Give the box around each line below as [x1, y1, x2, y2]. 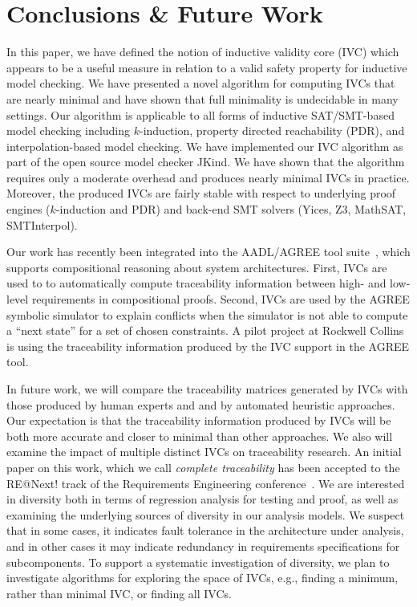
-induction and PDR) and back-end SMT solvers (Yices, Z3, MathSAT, [55, 201, 407, 218]
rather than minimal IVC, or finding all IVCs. [6, 585, 232, 601]
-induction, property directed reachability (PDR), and [139, 122, 405, 139]
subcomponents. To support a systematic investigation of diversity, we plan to [6, 553, 390, 570]
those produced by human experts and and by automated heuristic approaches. [6, 396, 395, 413]
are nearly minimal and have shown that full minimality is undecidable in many [6, 90, 399, 107]
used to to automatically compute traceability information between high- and [6, 275, 387, 291]
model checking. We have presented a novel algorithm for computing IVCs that [6, 75, 395, 92]
